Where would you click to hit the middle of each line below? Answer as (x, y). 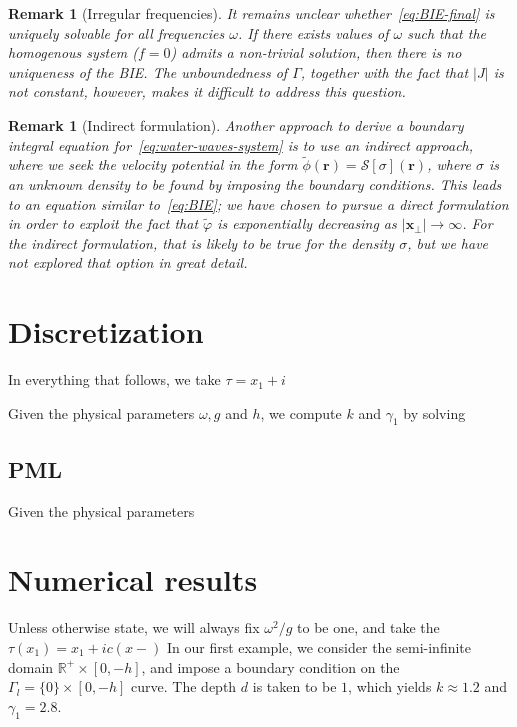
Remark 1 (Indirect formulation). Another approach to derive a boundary (236, 124)
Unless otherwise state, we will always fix (134, 627)
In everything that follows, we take (114, 379)
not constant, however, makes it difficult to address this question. (207, 91)
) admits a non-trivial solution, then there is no (316, 52)
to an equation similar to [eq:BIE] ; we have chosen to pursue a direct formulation (258, 203)
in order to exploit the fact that (103, 223)
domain (31, 666)
